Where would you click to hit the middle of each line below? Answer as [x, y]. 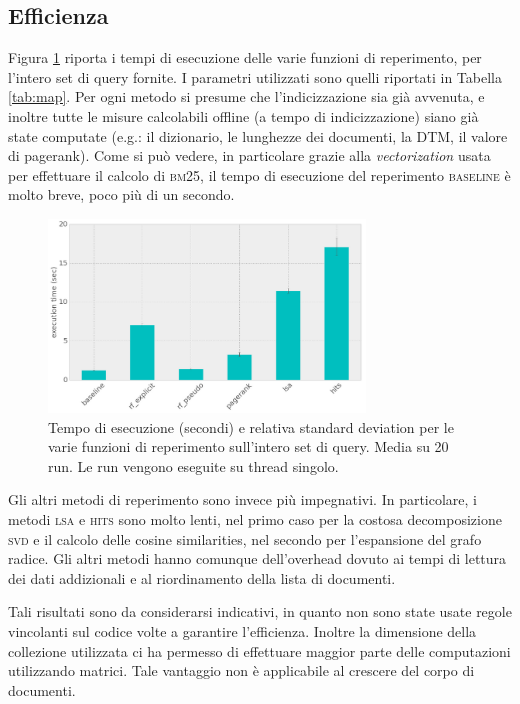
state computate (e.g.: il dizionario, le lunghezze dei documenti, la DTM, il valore [258, 135]
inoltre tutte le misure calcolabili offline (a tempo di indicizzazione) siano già [243, 115]
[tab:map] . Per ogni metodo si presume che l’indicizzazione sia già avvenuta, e [246, 96]
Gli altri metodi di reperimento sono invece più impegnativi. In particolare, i [243, 499]
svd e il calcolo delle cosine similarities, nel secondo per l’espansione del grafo [245, 538]
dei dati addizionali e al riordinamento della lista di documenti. [202, 577]
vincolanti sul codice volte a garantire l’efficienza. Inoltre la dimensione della [242, 630]
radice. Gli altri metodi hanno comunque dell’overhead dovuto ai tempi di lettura [257, 558]
